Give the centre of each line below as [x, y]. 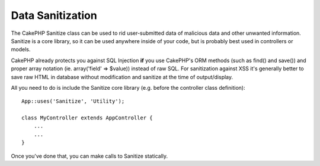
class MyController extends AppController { [87, 118]
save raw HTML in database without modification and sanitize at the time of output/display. [122, 77]
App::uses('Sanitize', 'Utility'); [73, 101]
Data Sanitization [54, 15]
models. [21, 50]
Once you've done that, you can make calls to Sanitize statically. [89, 156]
